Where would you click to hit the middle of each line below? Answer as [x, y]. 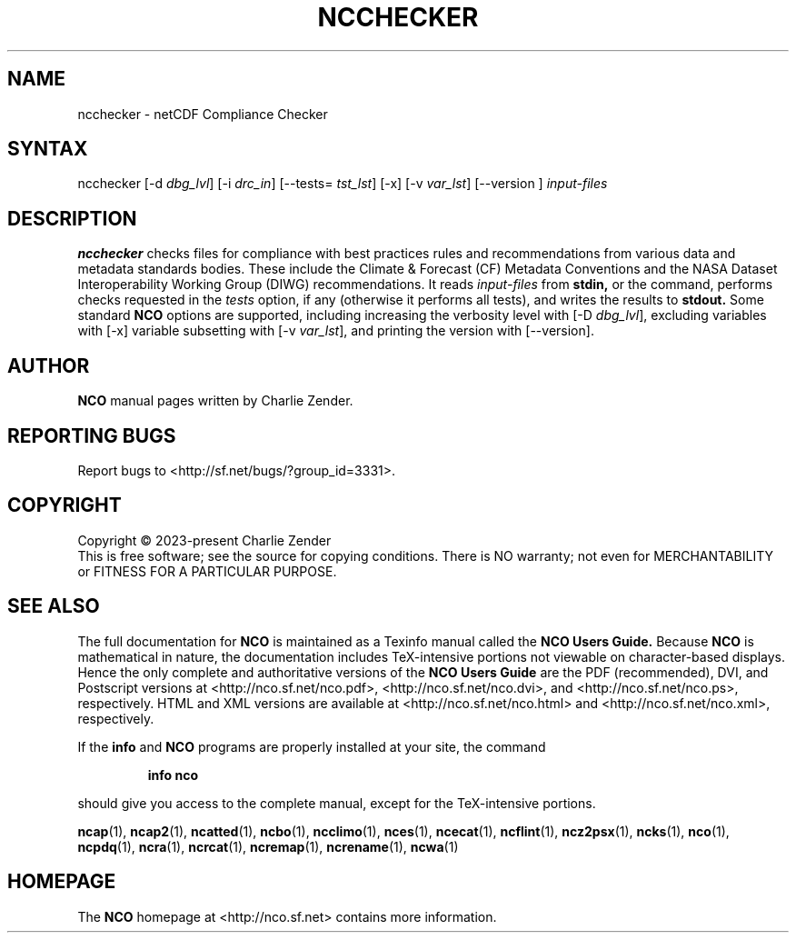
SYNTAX [48, 149]
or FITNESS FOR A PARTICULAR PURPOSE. [207, 571]
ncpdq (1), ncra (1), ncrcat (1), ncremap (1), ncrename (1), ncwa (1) [268, 846]
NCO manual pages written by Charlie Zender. [215, 401]
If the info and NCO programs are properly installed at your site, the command [312, 746]
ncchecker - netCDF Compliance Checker [203, 114]
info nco [173, 775]
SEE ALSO [54, 606]
